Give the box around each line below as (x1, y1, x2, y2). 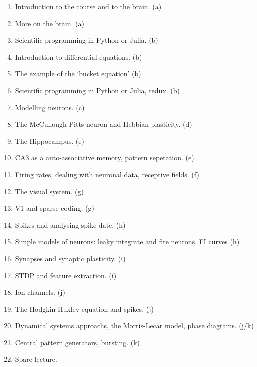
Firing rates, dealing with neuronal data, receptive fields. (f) (15, 169, 199, 179)
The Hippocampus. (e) (15, 135, 84, 146)
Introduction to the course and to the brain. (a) (15, 1, 162, 11)
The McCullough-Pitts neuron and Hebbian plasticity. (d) (15, 119, 192, 129)
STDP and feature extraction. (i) (15, 270, 117, 280)
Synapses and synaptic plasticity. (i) (15, 253, 126, 263)
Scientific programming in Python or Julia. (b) (15, 35, 158, 45)
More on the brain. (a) (15, 18, 84, 28)
